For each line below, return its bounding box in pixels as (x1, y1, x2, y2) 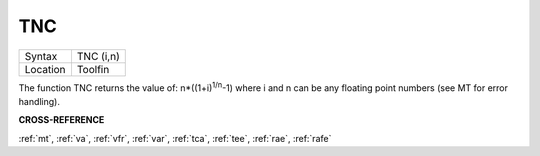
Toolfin (76, 62, 110, 76)
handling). (18, 95, 60, 107)
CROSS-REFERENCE (18, 114, 105, 126)
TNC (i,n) (76, 49, 120, 63)
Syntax (24, 49, 58, 63)
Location (24, 62, 66, 76)
